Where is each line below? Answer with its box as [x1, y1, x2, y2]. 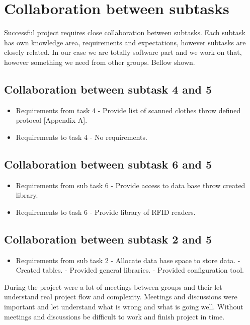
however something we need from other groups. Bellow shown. [4, 56, 195, 67]
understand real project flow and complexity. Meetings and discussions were [4, 291, 237, 302]
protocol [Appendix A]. [16, 115, 88, 125]
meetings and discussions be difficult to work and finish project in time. [4, 311, 225, 321]
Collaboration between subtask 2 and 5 [4, 231, 212, 247]
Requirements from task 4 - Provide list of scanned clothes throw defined [16, 105, 241, 115]
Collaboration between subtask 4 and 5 [4, 81, 212, 97]
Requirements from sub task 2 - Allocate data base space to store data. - [16, 255, 240, 265]
